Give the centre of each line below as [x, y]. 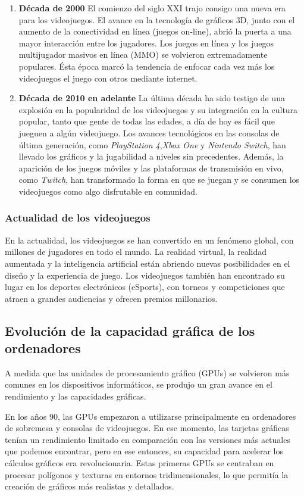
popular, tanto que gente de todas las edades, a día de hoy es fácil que [147, 121]
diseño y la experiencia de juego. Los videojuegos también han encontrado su [145, 275]
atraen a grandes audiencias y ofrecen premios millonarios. [111, 298]
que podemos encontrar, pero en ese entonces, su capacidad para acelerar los [144, 451]
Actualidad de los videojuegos [78, 218]
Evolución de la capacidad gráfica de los [130, 330]
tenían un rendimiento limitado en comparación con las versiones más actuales [148, 439]
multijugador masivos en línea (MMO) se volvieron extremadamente [143, 54]
